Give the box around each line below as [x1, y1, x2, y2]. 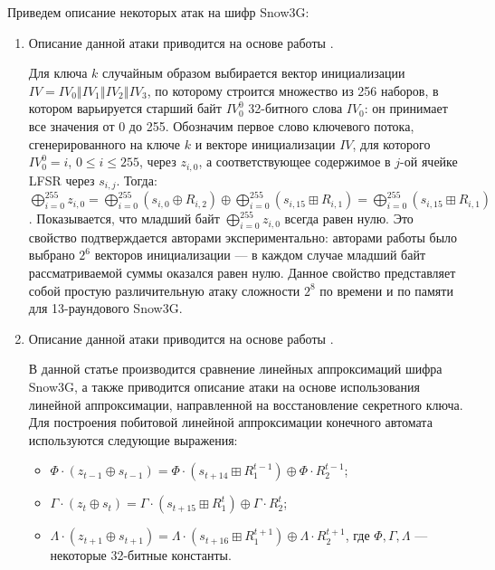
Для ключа [28, 63, 88, 82]
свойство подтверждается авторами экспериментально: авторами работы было [28, 227, 458, 246]
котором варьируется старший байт [28, 99, 222, 118]
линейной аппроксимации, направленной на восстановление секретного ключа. [28, 394, 463, 413]
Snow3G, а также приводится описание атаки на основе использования [28, 377, 420, 396]
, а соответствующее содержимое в [198, 152, 391, 171]
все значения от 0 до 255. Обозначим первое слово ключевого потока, [28, 116, 414, 135]
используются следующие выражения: [28, 430, 238, 449]
